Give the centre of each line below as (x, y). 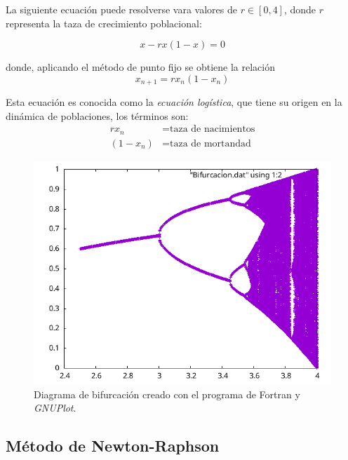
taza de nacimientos (213, 129)
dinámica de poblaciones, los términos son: (97, 115)
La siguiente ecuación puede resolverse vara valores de (121, 9)
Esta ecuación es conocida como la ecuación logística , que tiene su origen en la (174, 102)
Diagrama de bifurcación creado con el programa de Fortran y (167, 394)
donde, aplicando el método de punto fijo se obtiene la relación (140, 67)
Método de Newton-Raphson (113, 446)
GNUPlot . (55, 408)
